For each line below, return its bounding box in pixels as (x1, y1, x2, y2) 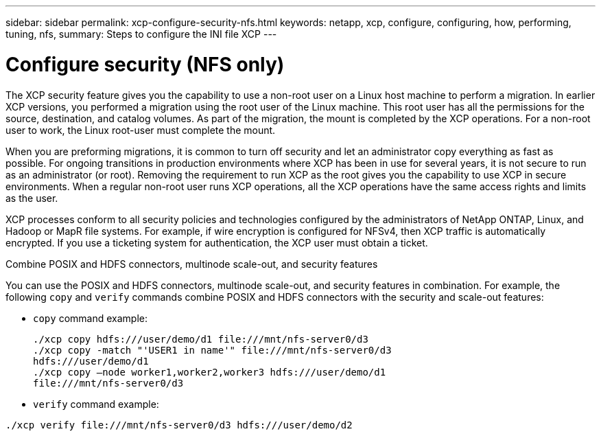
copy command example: (33, 312, 148, 324)
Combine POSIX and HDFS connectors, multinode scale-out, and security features (5, 257, 378, 270)
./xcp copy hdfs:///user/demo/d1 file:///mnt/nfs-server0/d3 (33, 333, 368, 345)
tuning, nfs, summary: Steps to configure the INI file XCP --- (5, 28, 277, 40)
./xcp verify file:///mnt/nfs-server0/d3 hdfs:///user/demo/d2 (5, 419, 353, 431)
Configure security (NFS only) (5, 52, 285, 76)
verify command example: (33, 398, 159, 410)
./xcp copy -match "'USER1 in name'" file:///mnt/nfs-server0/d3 (33, 344, 392, 356)
